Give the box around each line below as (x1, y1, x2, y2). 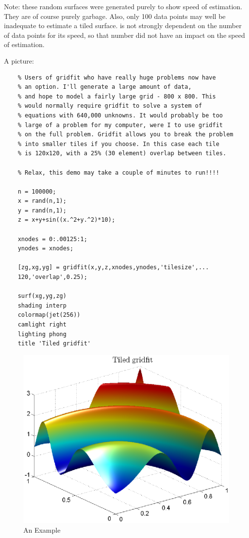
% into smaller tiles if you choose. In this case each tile (17, 140, 219, 147)
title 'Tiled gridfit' (17, 340, 91, 347)
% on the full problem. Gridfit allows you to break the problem (17, 131, 233, 138)
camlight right (17, 321, 66, 328)
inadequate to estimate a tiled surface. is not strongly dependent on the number (4, 20, 242, 31)
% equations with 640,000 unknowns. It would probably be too (17, 112, 223, 119)
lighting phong (17, 330, 66, 338)
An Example (23, 524, 61, 535)
